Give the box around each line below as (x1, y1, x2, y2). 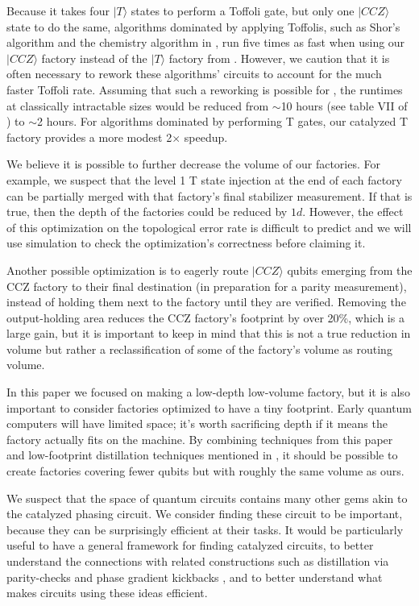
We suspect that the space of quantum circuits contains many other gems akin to (6, 489, 408, 506)
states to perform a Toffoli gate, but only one (131, 2, 355, 19)
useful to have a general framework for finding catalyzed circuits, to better (6, 537, 374, 554)
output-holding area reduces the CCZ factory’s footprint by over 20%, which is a (6, 309, 404, 326)
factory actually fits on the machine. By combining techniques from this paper (6, 430, 393, 447)
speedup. (184, 128, 228, 145)
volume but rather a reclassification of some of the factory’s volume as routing (6, 340, 392, 357)
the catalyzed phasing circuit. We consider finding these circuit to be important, (6, 505, 403, 522)
